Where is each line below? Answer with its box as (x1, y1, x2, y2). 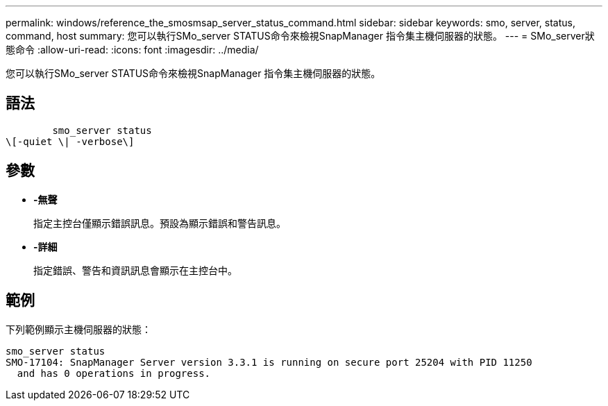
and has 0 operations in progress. (17, 367, 211, 379)
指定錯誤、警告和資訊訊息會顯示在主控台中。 (33, 264, 237, 276)
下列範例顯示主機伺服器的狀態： (6, 323, 151, 335)
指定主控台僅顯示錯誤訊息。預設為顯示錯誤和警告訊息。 (33, 217, 286, 229)
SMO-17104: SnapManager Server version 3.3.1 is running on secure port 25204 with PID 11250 (6, 356, 532, 368)
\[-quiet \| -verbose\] (6, 135, 135, 147)
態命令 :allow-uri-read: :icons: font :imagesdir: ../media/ (6, 44, 259, 56)
